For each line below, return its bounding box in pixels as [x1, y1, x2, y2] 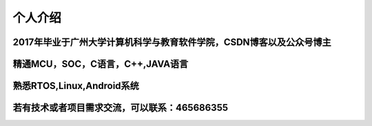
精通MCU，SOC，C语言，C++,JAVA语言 [12, 58, 189, 70]
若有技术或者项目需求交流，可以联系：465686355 [12, 102, 229, 114]
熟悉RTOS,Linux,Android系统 [12, 80, 139, 92]
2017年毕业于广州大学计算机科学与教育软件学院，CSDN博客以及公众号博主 [12, 36, 332, 48]
